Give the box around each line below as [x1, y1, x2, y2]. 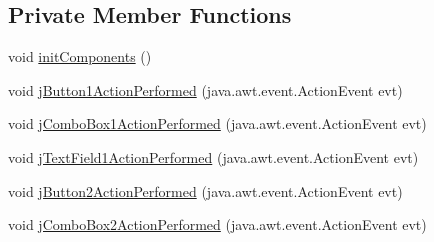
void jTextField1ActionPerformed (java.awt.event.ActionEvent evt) [8, 146, 419, 167]
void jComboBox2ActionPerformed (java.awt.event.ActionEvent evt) [8, 214, 427, 235]
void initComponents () [8, 46, 152, 67]
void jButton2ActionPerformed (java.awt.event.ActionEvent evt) [8, 180, 403, 201]
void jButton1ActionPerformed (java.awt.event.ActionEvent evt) [8, 79, 403, 100]
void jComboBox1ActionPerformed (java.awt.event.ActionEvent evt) [8, 113, 427, 134]
